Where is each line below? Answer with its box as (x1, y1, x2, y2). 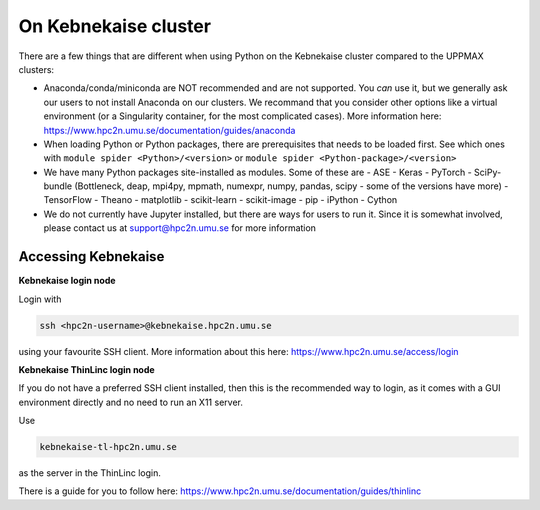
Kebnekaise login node (18, 275, 116, 287)
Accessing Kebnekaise (18, 248, 165, 265)
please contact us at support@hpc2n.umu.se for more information (43, 222, 317, 234)
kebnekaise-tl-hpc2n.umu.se (39, 441, 177, 453)
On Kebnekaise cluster (18, 15, 212, 37)
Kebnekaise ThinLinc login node (18, 363, 155, 375)
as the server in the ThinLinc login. (18, 467, 162, 479)
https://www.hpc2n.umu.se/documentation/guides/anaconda (43, 124, 296, 136)
